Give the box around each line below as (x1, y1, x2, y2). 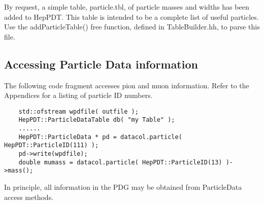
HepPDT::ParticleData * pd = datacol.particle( (18, 133, 182, 141)
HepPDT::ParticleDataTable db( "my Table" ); (18, 116, 175, 124)
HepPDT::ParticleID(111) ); (4, 142, 99, 149)
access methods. (4, 191, 54, 202)
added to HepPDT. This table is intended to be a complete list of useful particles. (4, 11, 259, 22)
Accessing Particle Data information (4, 56, 198, 72)
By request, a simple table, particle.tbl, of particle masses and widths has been (4, 2, 249, 12)
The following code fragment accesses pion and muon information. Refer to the (4, 80, 249, 90)
